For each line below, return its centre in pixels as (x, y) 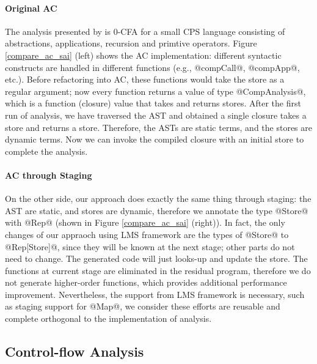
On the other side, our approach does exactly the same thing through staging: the (158, 199)
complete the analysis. (46, 151)
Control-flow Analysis (75, 351)
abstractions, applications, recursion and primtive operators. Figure (131, 43)
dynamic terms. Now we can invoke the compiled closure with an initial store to (155, 139)
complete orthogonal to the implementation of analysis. (108, 318)
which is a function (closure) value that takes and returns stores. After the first (153, 103)
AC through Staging (49, 175)
